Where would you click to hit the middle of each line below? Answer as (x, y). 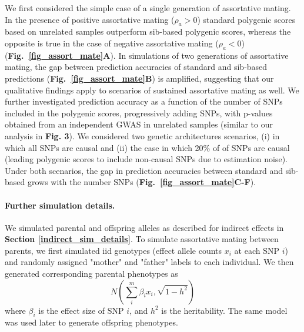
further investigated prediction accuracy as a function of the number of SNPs (144, 101)
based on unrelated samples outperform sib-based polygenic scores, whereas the (148, 31)
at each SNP (257, 250)
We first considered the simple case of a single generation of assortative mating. (148, 8)
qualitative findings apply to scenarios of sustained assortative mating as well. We (152, 90)
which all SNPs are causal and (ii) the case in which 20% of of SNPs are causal (147, 147)
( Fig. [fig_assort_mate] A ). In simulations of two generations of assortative (147, 55)
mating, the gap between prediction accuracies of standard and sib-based (136, 67)
